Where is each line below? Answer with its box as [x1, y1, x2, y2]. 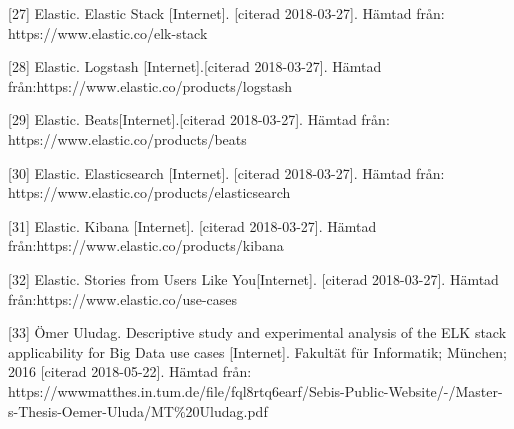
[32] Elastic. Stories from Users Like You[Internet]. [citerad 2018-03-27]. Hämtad [8, 268, 499, 289]
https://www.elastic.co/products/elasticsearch [8, 182, 291, 203]
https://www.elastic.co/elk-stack [8, 22, 208, 43]
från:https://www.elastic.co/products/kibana [8, 235, 284, 256]
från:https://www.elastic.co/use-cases [8, 288, 238, 309]
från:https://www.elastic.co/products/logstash [8, 75, 292, 96]
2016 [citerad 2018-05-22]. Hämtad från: [8, 361, 252, 382]
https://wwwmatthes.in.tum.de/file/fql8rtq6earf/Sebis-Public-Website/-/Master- [8, 380, 503, 401]
